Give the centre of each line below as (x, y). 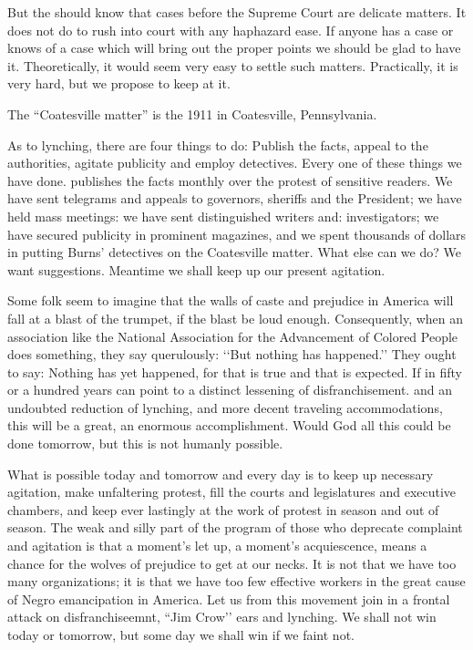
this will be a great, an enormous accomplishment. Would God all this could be (229, 425)
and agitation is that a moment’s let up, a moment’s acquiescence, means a (217, 546)
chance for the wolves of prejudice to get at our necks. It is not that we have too (232, 563)
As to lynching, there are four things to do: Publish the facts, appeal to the (218, 144)
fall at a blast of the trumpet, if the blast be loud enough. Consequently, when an (236, 318)
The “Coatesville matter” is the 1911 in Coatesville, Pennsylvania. (192, 113)
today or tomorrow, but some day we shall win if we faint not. (181, 635)
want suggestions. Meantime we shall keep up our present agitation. (196, 269)
